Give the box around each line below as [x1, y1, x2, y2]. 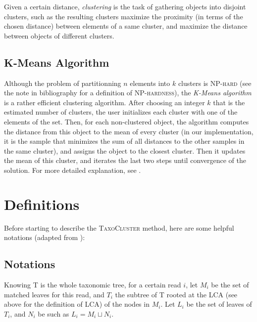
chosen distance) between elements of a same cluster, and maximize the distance [4, 21, 248, 31]
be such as [38, 308, 69, 319]
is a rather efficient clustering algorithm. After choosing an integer [4, 97, 205, 107]
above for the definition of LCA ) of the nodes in [4, 299, 150, 309]
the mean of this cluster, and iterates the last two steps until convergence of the [4, 155, 246, 165]
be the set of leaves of [186, 299, 252, 309]
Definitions [4, 194, 80, 214]
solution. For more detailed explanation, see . [4, 164, 141, 175]
